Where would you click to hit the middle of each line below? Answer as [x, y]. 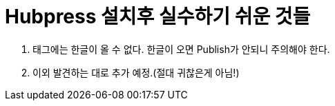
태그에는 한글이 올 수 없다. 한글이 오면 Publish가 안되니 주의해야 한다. [181, 49]
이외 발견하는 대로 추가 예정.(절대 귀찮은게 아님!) [136, 72]
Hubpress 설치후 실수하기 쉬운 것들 [158, 17]
